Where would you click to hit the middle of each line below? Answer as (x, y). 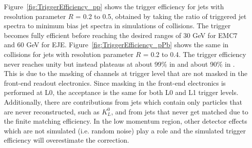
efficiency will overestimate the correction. (67, 140)
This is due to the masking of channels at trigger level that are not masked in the (126, 73)
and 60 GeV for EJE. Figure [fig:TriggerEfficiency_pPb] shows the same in (116, 45)
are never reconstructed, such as (52, 111)
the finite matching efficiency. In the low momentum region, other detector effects (126, 121)
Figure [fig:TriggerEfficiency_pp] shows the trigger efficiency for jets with (114, 6)
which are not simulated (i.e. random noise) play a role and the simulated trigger (125, 130)
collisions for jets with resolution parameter (69, 54)
